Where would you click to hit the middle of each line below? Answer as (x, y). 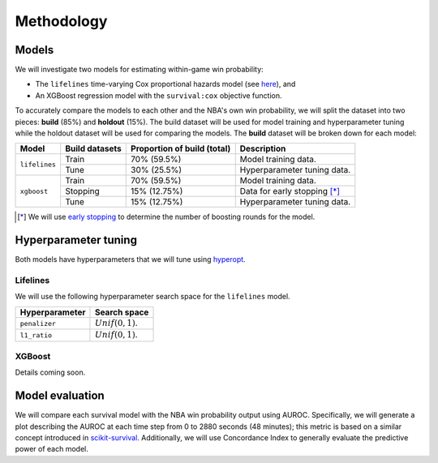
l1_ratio (36, 335)
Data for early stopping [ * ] (290, 191)
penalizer (38, 323)
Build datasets (93, 148)
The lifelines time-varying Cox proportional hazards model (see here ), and (165, 84)
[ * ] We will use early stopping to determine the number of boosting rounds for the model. (166, 217)
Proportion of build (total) (181, 148)
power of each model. (52, 449)
